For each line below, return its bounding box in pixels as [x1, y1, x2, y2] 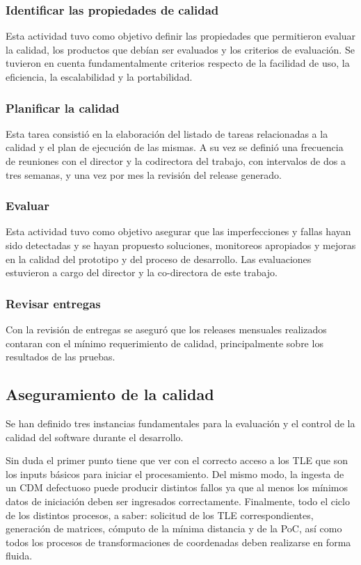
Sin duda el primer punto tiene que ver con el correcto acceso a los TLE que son [6, 453, 348, 468]
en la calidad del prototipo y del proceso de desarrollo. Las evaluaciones [6, 251, 312, 266]
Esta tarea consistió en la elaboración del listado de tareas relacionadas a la [6, 126, 328, 141]
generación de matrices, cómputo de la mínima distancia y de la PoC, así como [6, 521, 342, 536]
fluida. [6, 548, 33, 563]
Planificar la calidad [6, 99, 120, 116]
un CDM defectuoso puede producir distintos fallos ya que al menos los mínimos [6, 480, 348, 495]
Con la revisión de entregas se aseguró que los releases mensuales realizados [6, 322, 327, 336]
